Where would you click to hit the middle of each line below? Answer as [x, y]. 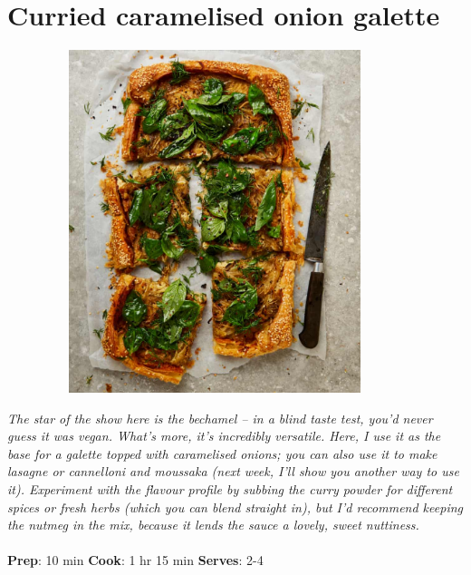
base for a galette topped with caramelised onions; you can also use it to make [222, 453]
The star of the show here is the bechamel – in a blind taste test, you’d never [220, 418]
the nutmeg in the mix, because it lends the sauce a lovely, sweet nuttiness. [213, 525]
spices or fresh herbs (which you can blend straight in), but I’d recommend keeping [235, 507]
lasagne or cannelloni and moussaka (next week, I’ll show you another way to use [233, 471]
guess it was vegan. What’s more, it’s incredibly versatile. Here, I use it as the [224, 436]
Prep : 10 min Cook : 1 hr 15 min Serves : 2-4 [135, 560]
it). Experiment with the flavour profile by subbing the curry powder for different [230, 489]
